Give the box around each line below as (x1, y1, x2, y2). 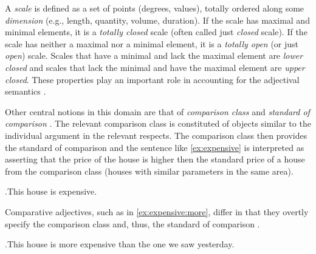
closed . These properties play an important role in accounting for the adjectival (5, 73, 300, 85)
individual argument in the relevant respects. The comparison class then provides (5, 129, 307, 141)
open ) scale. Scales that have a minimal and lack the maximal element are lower (5, 49, 303, 62)
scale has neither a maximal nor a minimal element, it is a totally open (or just (5, 37, 299, 50)
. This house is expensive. (5, 185, 97, 198)
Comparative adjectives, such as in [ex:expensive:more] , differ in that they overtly (5, 205, 309, 218)
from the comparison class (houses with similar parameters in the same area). (5, 164, 294, 177)
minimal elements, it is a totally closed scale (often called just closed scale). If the (5, 25, 307, 38)
